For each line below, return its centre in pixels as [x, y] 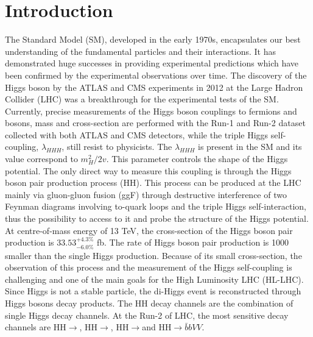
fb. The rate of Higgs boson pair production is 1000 [192, 242]
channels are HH [36, 327]
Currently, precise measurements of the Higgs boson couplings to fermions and [151, 111]
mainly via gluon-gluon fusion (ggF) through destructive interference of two [146, 194]
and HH [157, 327]
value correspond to [41, 159]
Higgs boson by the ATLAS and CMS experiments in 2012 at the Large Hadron [154, 87]
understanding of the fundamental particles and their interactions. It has [141, 51]
